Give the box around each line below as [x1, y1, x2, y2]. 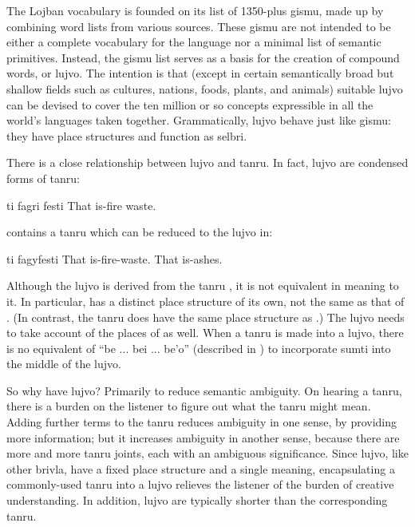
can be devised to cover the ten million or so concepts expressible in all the [6, 96, 373, 113]
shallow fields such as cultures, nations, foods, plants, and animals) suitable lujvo [6, 80, 403, 97]
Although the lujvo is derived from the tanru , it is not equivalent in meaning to [6, 277, 399, 294]
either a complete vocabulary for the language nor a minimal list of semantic [6, 34, 381, 50]
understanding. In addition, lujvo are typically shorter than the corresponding [6, 492, 388, 509]
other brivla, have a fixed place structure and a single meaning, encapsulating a [6, 460, 395, 477]
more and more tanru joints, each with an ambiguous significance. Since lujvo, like [6, 445, 409, 462]
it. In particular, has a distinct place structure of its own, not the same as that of [6, 292, 405, 309]
